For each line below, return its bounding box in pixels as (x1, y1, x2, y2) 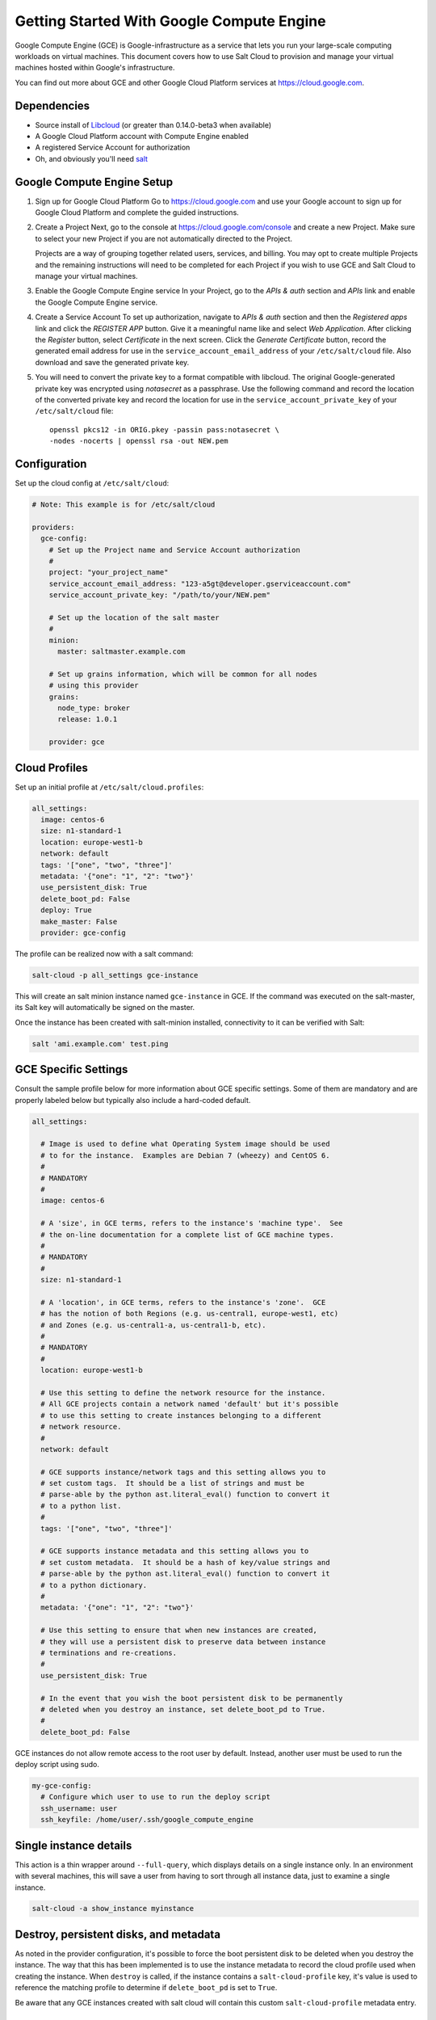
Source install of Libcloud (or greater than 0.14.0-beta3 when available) (35, 120, 272, 129)
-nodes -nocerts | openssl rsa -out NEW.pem (49, 436, 229, 446)
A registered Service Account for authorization (35, 142, 191, 153)
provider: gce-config (40, 928, 127, 937)
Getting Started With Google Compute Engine (15, 12, 326, 30)
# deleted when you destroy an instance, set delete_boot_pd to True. (40, 1705, 326, 1714)
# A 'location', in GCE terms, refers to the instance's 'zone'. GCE (40, 1298, 326, 1307)
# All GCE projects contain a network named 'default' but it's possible (40, 1399, 339, 1409)
